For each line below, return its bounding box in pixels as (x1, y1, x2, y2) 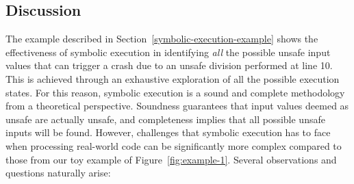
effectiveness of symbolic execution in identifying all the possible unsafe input (5, 44, 331, 59)
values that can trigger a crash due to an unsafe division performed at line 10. (5, 58, 333, 73)
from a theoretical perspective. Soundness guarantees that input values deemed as (5, 98, 349, 113)
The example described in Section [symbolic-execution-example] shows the (5, 31, 318, 46)
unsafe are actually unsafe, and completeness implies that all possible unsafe (5, 111, 325, 126)
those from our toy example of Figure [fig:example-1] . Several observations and (5, 152, 337, 166)
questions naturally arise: (5, 166, 111, 180)
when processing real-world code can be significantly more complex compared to (5, 138, 342, 153)
